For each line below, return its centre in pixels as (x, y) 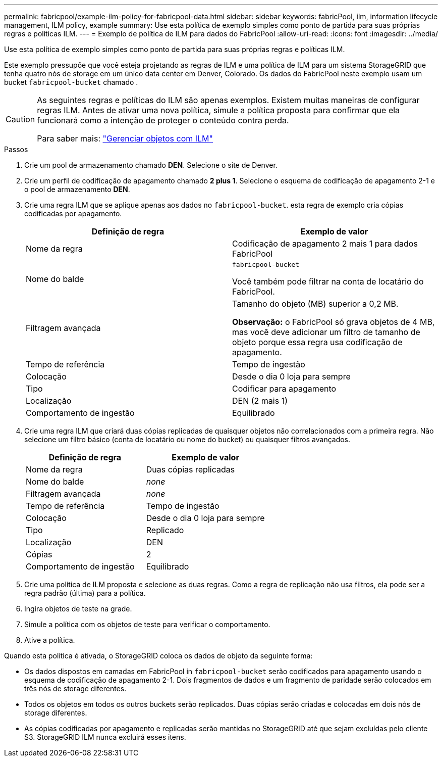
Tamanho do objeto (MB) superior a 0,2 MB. (315, 304)
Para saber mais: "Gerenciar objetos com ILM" (125, 138)
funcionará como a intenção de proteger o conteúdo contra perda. (163, 120)
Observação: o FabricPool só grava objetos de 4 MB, (334, 322)
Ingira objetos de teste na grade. (78, 609)
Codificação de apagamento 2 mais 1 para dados (325, 244)
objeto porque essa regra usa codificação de (317, 342)
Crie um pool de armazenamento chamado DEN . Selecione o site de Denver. (151, 165)
